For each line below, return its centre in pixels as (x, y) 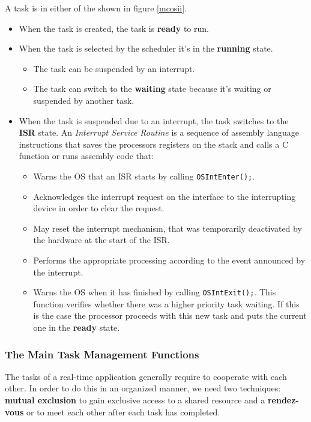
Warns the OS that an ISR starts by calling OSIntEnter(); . (144, 176)
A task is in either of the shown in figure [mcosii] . (96, 8)
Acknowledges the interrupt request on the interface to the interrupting (165, 196)
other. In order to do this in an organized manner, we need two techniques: (143, 388)
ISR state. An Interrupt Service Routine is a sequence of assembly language (159, 132)
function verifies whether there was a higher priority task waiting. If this (166, 303)
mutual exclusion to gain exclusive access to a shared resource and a (135, 400)
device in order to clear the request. (99, 208)
